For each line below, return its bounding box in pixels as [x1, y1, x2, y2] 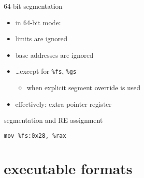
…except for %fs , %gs [15, 66, 77, 76]
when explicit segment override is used [27, 82, 141, 93]
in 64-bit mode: [15, 17, 61, 27]
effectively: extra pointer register [15, 98, 112, 109]
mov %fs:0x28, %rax [4, 132, 66, 139]
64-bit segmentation [4, 1, 63, 11]
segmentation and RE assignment [4, 115, 103, 125]
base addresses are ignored [15, 49, 94, 60]
